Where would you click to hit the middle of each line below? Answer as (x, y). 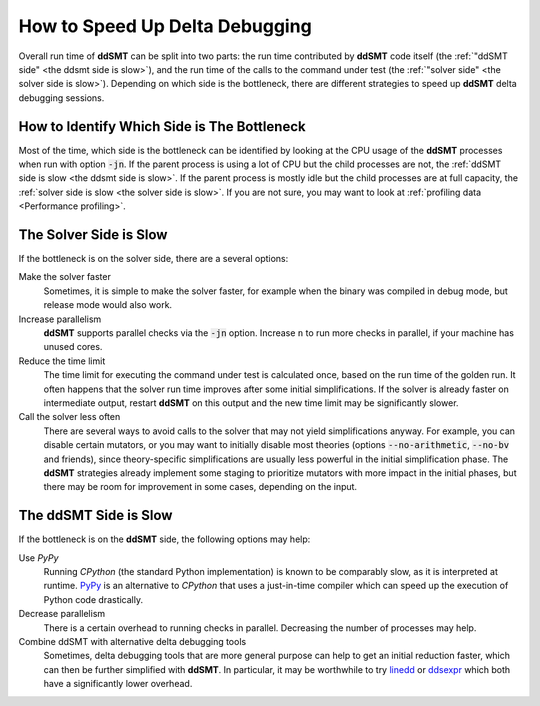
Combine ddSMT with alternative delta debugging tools (132, 641)
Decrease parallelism (62, 614)
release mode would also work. (108, 305)
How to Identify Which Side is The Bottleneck (162, 126)
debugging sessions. (61, 97)
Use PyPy (38, 557)
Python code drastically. (93, 599)
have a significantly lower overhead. (118, 684)
